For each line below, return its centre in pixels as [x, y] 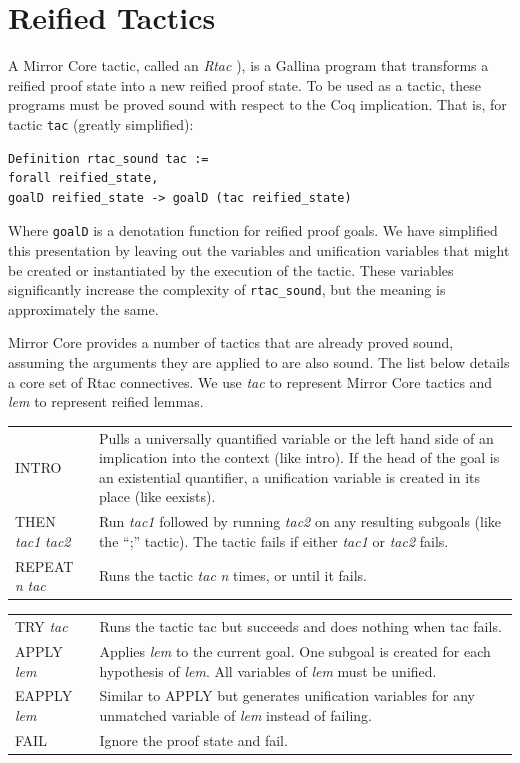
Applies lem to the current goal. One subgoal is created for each [295, 650]
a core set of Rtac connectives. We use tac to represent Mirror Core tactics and [250, 381]
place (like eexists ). [157, 496]
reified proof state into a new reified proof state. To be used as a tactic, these [245, 84]
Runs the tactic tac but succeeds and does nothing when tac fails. [300, 626]
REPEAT [44, 565]
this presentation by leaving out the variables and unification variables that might [259, 250]
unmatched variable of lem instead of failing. [235, 714]
